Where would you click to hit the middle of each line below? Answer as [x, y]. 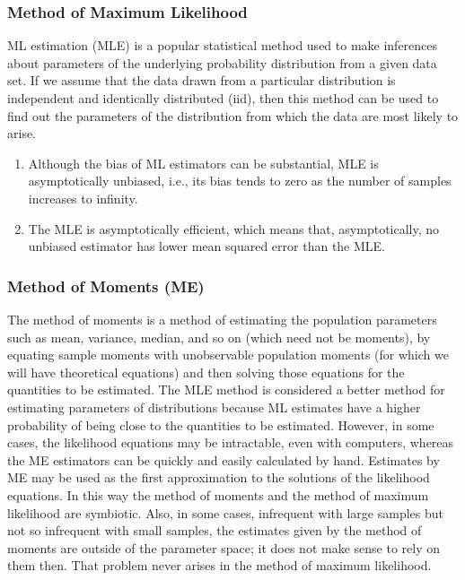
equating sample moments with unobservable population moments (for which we [228, 355]
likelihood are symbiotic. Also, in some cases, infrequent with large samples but [225, 512]
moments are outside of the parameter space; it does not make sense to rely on [224, 547]
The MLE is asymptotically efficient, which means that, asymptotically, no [234, 228]
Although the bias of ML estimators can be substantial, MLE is [203, 163]
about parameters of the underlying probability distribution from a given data [222, 62]
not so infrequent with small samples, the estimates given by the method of [215, 530]
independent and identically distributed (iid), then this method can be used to [223, 98]
